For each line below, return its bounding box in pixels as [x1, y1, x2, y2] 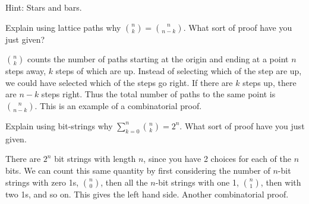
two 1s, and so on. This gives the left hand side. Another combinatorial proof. [5, 187, 289, 200]
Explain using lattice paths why [5, 21, 121, 33]
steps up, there [242, 76, 297, 88]
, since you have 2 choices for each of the [143, 152, 291, 165]
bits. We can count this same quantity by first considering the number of [5, 164, 270, 176]
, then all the [100, 176, 148, 188]
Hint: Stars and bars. [5, 1, 82, 13]
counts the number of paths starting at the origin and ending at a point [27, 53, 289, 65]
